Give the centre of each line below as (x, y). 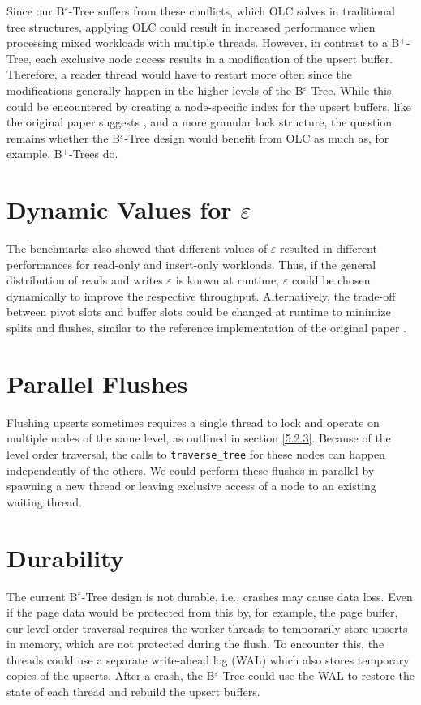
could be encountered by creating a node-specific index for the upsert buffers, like (209, 106)
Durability (65, 557)
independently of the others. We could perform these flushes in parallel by (191, 470)
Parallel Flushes (97, 383)
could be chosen (331, 280)
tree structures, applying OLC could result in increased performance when (191, 26)
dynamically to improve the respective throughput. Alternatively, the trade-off (201, 295)
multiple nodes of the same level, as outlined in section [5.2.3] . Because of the (199, 438)
